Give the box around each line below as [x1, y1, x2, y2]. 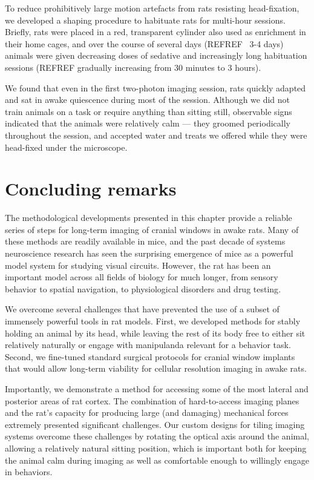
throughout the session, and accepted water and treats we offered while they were [5, 128, 307, 141]
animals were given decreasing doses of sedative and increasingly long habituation [5, 49, 307, 62]
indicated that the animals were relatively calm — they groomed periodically [5, 117, 290, 130]
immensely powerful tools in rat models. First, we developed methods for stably [5, 315, 301, 327]
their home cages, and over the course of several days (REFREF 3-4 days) [5, 37, 284, 50]
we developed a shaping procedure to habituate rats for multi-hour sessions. [5, 13, 286, 26]
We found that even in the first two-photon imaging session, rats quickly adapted [5, 81, 306, 94]
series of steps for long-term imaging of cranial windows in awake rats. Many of [5, 223, 299, 235]
